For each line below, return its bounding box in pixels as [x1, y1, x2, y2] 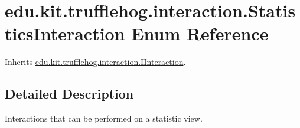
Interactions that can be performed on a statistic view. [5, 112, 203, 124]
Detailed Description [5, 84, 134, 103]
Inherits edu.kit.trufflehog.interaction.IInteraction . [5, 55, 186, 68]
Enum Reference [131, 21, 269, 45]
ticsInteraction [5, 21, 125, 45]
